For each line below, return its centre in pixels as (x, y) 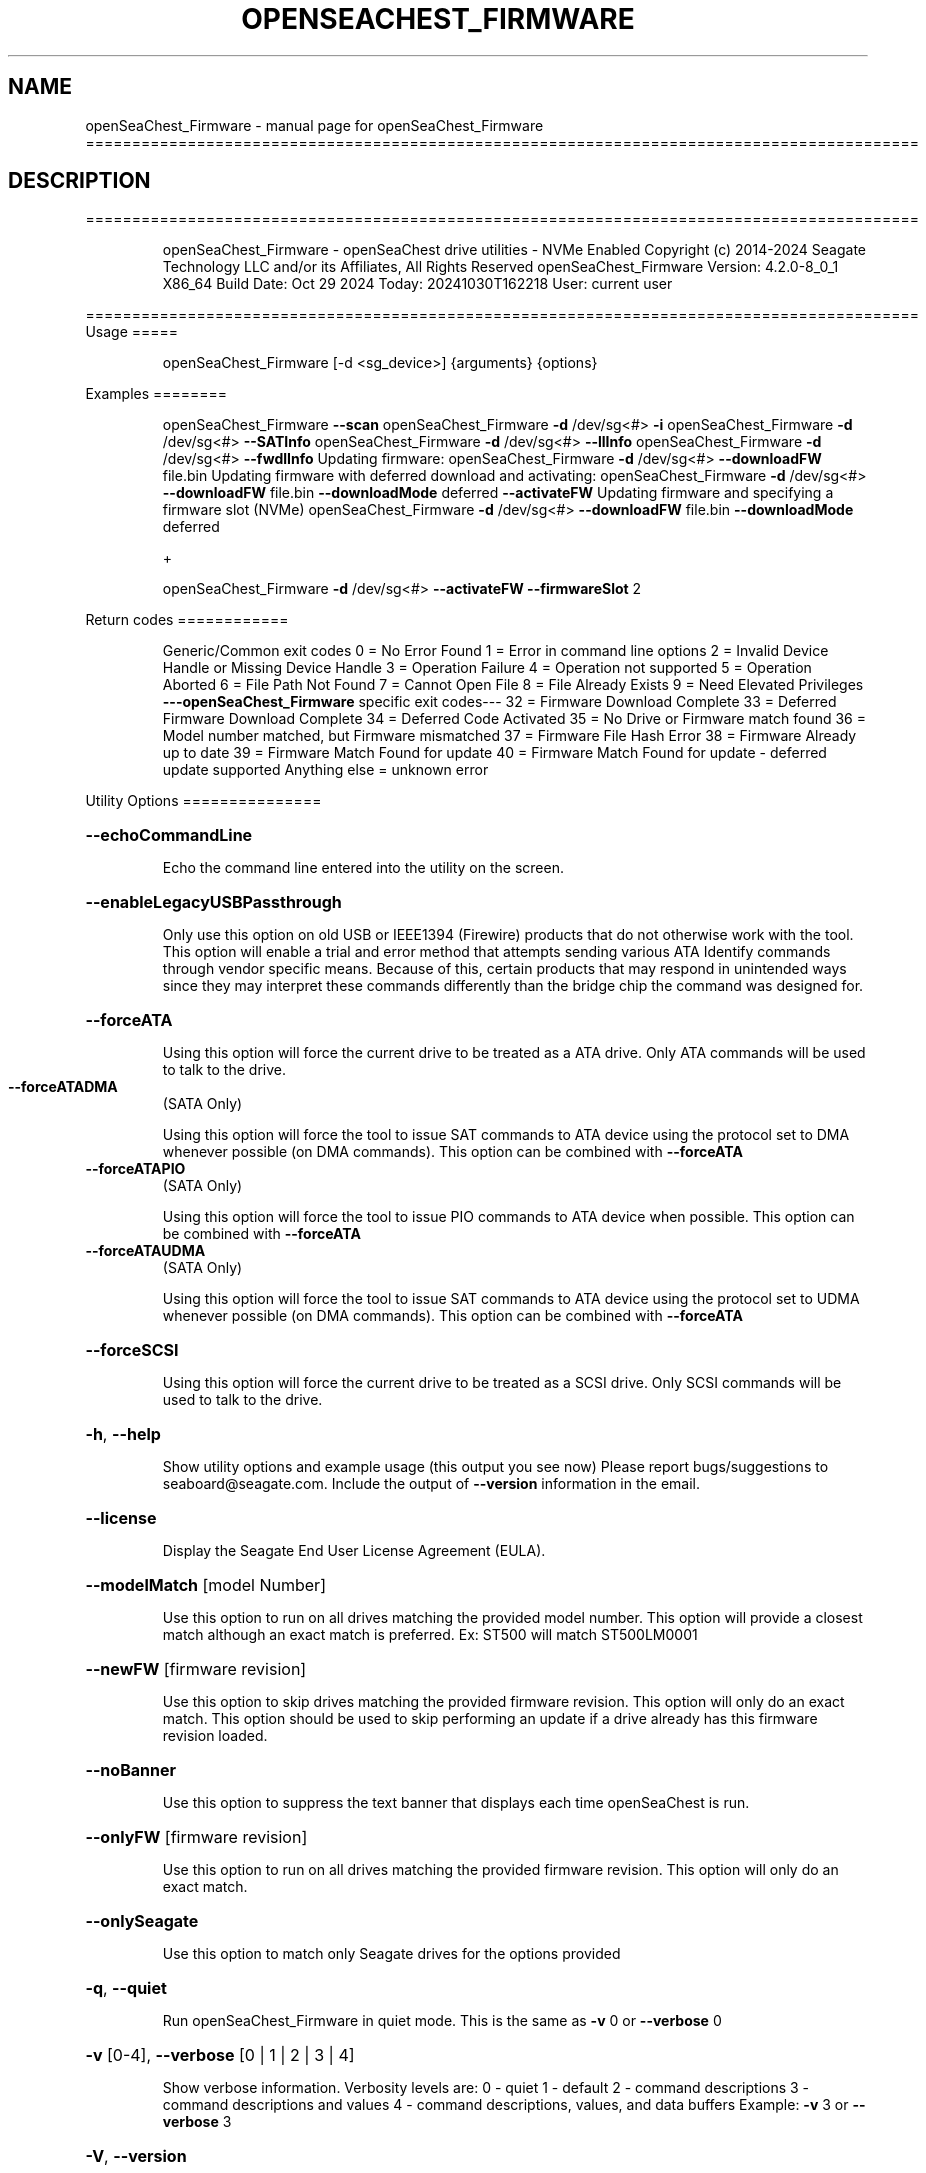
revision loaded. (215, 1736)
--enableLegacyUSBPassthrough (213, 902)
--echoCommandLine (169, 835)
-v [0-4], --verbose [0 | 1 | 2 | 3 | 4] (220, 2055)
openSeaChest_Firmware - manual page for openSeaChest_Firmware (314, 125)
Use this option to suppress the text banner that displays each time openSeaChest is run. (456, 1803)
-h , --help (123, 1434)
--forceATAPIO (135, 1169)
